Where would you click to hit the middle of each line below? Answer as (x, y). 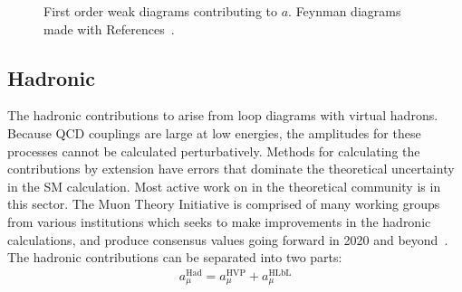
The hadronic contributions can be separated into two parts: (175, 257)
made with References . (109, 28)
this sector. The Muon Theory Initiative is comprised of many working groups (224, 204)
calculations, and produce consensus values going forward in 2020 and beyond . (228, 239)
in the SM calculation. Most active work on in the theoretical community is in (224, 186)
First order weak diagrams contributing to (161, 11)
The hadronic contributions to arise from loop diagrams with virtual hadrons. (223, 115)
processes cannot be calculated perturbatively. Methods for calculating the (214, 151)
